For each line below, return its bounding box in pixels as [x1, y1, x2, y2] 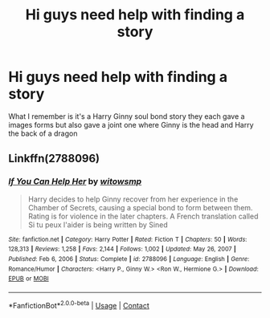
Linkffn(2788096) [8, 152, 100, 165]
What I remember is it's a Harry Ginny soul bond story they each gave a [8, 111, 245, 121]
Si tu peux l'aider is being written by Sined [27, 219, 169, 230]
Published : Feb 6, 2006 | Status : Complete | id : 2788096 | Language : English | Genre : [8, 255, 250, 263]
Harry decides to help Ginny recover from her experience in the [27, 194, 239, 204]
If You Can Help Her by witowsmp [8, 176, 142, 187]
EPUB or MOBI [8, 275, 50, 283]
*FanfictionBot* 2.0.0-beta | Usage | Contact [8, 299, 150, 310]
